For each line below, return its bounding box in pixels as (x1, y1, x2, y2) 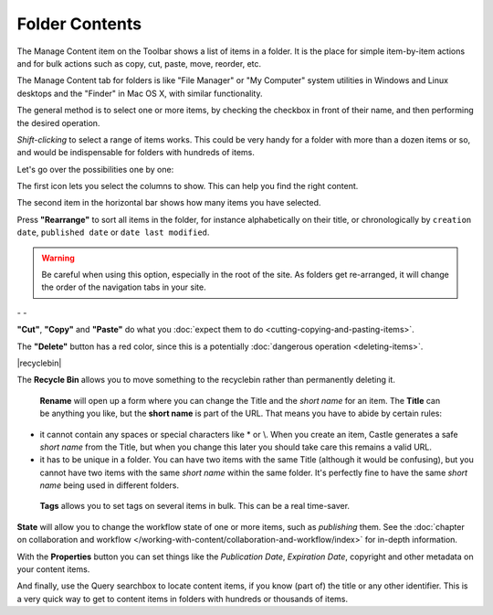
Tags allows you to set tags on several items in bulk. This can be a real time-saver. (39, 501, 351, 512)
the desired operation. (16, 117, 100, 128)
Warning (41, 252, 75, 263)
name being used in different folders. (39, 480, 180, 491)
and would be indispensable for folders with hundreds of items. (16, 147, 256, 158)
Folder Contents (16, 14, 142, 34)
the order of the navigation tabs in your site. (41, 281, 206, 292)
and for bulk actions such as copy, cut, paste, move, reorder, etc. (16, 58, 262, 69)
